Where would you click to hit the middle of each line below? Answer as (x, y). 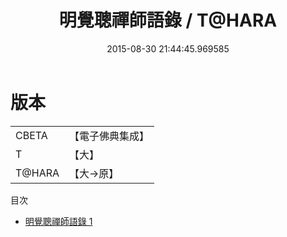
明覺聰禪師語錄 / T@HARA (168, 20)
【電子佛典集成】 (109, 136)
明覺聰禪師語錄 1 (58, 221)
